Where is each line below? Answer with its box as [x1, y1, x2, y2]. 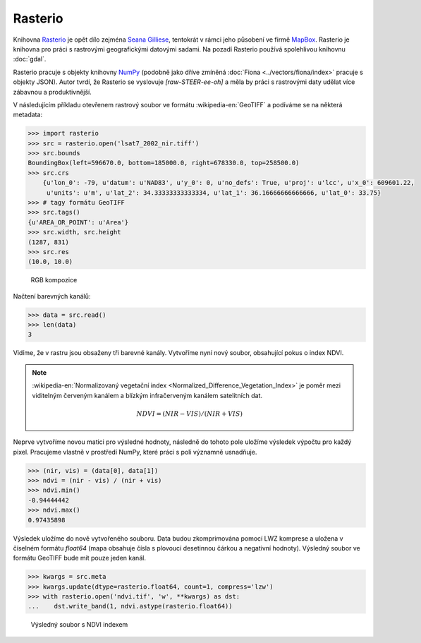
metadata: [13, 110, 42, 119]
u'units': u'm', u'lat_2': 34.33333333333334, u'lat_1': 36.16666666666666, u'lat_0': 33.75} [46, 188, 382, 197]
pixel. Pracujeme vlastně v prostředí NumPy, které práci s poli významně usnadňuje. [13, 447, 257, 456]
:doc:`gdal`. [13, 55, 47, 64]
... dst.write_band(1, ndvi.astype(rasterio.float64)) [28, 602, 233, 611]
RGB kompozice [30, 276, 78, 284]
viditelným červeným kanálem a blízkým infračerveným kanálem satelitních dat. [32, 391, 263, 399]
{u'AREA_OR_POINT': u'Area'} [28, 218, 129, 226]
